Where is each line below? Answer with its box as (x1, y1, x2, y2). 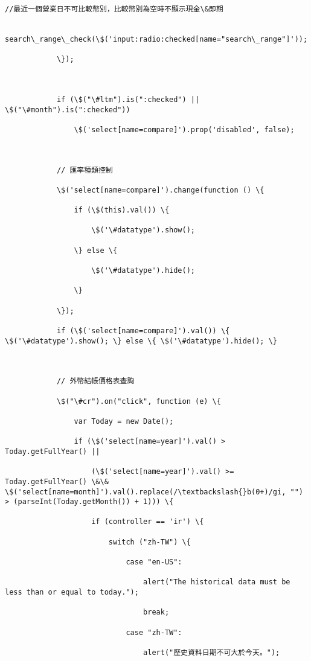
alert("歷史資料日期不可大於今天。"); (143, 648, 280, 657)
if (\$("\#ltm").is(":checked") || (56, 95, 200, 104)
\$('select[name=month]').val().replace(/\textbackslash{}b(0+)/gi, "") (5, 487, 303, 496)
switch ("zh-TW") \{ (108, 537, 191, 546)
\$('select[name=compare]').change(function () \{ (56, 185, 265, 194)
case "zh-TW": (126, 628, 182, 637)
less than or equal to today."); (5, 588, 139, 597)
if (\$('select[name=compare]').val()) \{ (56, 327, 230, 335)
